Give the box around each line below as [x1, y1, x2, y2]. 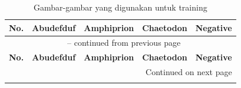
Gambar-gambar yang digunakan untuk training [34, 1, 207, 13]
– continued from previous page [67, 36, 181, 49]
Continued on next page [146, 66, 232, 78]
